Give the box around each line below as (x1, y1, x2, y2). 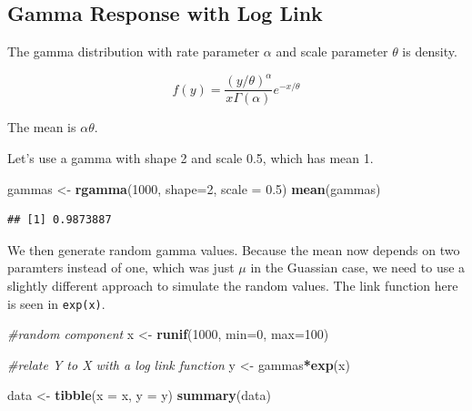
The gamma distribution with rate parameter (7, 42, 260, 61)
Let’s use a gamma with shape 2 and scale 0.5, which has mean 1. (7, 148, 374, 167)
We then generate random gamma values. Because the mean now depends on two (7, 240, 460, 259)
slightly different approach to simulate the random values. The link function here (7, 275, 458, 294)
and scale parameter (276, 42, 388, 61)
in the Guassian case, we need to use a (250, 258, 466, 277)
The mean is (7, 118, 76, 137)
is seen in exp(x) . (7, 293, 105, 313)
